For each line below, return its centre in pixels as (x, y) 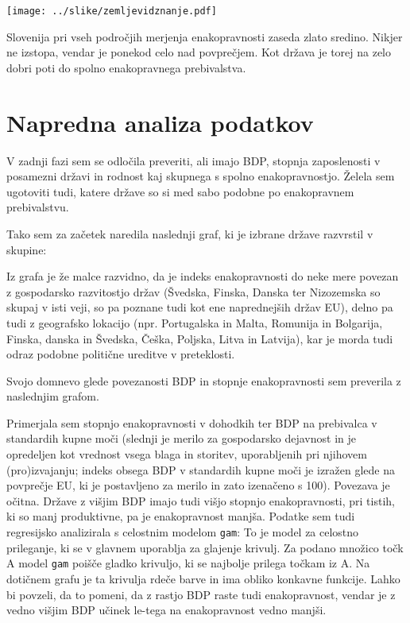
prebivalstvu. (38, 207)
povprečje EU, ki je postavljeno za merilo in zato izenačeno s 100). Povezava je (198, 485)
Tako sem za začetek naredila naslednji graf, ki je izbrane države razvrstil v (190, 233)
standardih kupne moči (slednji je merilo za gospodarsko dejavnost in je (181, 438)
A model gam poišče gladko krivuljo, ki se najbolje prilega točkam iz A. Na (188, 563)
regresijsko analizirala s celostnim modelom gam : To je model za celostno (183, 532)
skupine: (27, 249)
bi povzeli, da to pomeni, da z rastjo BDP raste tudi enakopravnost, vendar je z (201, 594)
